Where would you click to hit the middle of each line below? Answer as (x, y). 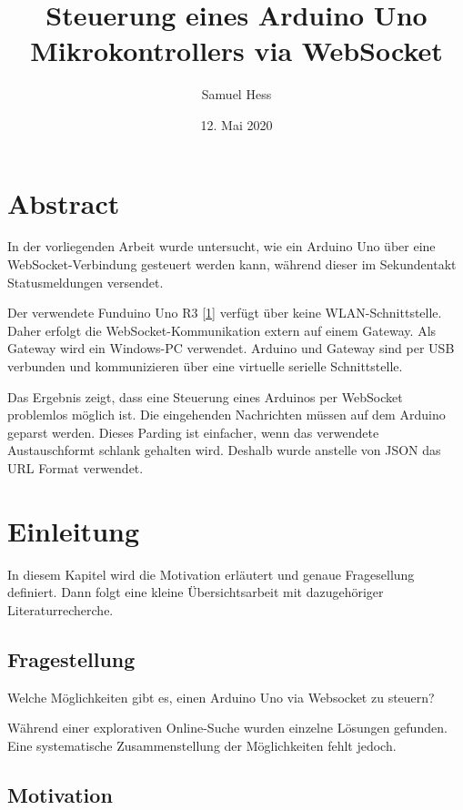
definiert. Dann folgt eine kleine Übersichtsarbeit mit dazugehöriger (196, 592)
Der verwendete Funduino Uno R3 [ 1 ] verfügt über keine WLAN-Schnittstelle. (225, 313)
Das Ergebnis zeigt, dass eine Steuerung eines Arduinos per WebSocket (205, 396)
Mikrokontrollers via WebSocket (237, 51)
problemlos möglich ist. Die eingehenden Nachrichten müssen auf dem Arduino (226, 415)
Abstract (64, 202)
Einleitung (74, 530)
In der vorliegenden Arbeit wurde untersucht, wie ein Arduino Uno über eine (221, 246)
